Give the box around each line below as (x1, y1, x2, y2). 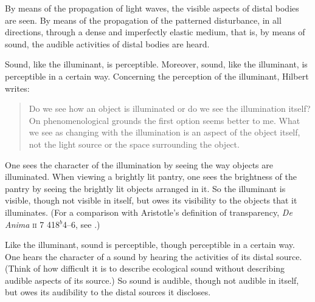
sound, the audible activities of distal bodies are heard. (5, 37, 210, 50)
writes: (5, 81, 30, 94)
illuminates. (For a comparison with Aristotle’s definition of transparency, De (5, 205, 292, 218)
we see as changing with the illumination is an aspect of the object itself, (29, 126, 300, 139)
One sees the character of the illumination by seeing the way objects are (5, 158, 273, 171)
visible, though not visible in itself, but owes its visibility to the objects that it (5, 194, 297, 207)
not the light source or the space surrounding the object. (29, 137, 240, 150)
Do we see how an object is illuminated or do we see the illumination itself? (29, 102, 311, 115)
